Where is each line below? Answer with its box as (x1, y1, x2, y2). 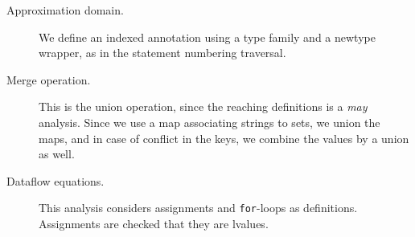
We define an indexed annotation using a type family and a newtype (39, 28, 376, 45)
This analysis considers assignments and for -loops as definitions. (39, 199, 358, 216)
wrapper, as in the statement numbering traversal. (39, 44, 286, 61)
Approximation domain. (6, 2, 124, 18)
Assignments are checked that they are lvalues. (39, 215, 269, 231)
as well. (39, 145, 75, 162)
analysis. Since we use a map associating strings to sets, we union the (39, 113, 380, 130)
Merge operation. (6, 71, 91, 88)
